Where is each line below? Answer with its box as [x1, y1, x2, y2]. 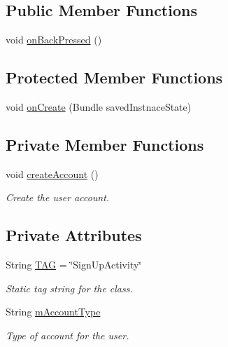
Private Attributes [6, 224, 142, 246]
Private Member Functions [6, 133, 204, 155]
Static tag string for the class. [6, 280, 133, 295]
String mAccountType [6, 304, 101, 319]
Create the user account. [6, 190, 110, 205]
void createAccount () [6, 166, 99, 181]
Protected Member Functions [6, 67, 223, 88]
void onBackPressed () [6, 32, 102, 47]
